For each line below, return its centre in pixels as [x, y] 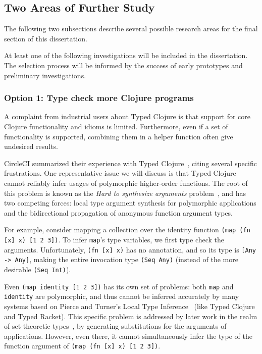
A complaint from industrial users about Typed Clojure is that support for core [127, 116]
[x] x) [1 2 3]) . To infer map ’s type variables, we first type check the [114, 239]
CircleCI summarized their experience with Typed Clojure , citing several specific [130, 163]
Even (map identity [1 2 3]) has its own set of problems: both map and [119, 286]
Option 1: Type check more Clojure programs [99, 98]
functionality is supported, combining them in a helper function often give [119, 136]
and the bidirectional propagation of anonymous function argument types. [119, 212]
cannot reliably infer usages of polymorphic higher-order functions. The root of [126, 183]
